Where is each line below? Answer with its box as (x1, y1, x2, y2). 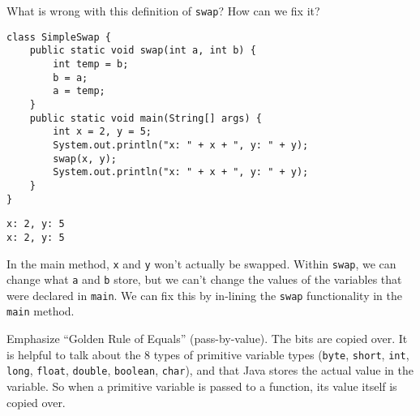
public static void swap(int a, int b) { (29, 45, 256, 57)
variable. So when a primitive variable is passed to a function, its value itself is (6, 378, 397, 395)
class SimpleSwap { (6, 31, 111, 43)
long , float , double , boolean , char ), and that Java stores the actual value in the (6, 362, 414, 379)
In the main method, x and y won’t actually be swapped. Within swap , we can (6, 255, 396, 272)
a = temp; (53, 85, 105, 97)
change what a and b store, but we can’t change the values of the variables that (6, 271, 402, 288)
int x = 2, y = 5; (53, 126, 152, 138)
